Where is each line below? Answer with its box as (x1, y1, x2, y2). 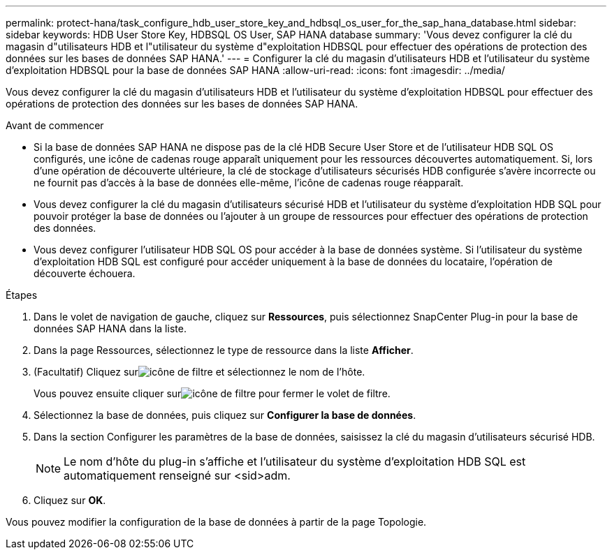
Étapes (6, 289, 38, 301)
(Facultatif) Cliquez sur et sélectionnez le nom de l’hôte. (34, 366, 365, 378)
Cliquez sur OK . (34, 494, 106, 506)
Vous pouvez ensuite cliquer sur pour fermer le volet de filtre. (34, 387, 391, 399)
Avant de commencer (6, 119, 104, 131)
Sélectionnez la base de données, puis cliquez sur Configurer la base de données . (34, 409, 416, 421)
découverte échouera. (34, 267, 136, 279)
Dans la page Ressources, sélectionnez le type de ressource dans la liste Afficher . (34, 344, 414, 356)
